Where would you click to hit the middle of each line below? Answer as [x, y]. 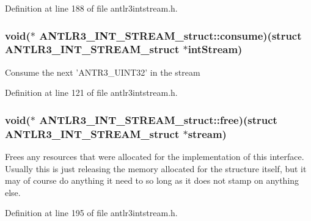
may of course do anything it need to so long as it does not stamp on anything [152, 180]
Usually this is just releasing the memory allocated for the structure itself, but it [156, 168]
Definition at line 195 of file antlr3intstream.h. [91, 213]
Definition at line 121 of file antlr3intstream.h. [91, 92]
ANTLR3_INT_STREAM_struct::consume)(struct [170, 35]
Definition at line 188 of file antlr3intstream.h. [91, 8]
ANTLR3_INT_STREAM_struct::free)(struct [158, 119]
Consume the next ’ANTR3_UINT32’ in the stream [103, 72]
